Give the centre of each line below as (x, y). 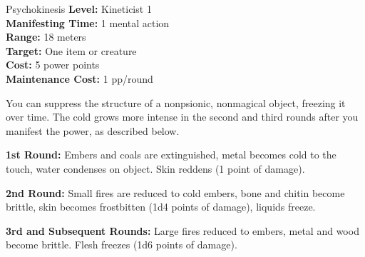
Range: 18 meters (46, 37)
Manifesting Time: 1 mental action (88, 22)
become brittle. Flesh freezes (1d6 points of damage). (122, 245)
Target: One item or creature (71, 50)
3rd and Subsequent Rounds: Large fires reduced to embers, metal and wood (182, 230)
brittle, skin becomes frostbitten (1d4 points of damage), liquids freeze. (161, 207)
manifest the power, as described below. (93, 130)
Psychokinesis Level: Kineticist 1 (79, 9)
